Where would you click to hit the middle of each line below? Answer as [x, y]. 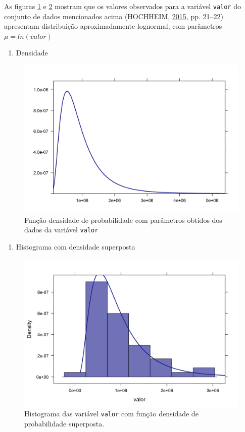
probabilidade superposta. [64, 424]
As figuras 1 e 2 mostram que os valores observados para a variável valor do [122, 6]
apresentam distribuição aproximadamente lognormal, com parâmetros [113, 26]
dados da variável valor [61, 230]
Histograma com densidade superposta [76, 247]
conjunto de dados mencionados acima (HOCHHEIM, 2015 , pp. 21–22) [114, 16]
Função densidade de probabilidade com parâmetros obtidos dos [123, 220]
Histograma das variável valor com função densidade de [111, 414]
